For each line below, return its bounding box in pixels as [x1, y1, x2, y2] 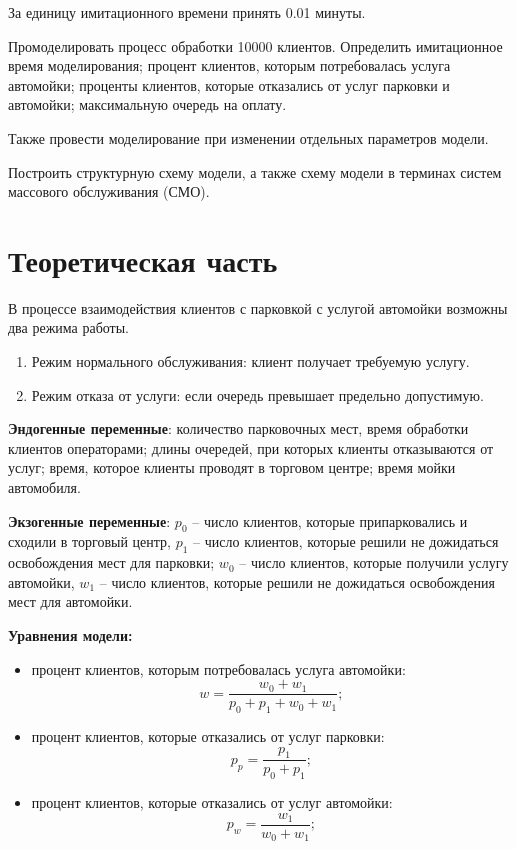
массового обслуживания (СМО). [8, 181, 210, 202]
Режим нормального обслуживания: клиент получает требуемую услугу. [31, 351, 470, 372]
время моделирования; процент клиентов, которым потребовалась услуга [8, 55, 451, 76]
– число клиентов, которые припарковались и [192, 510, 468, 531]
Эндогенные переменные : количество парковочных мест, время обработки [8, 418, 469, 439]
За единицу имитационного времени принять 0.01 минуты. [8, 2, 366, 22]
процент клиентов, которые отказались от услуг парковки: [31, 726, 385, 747]
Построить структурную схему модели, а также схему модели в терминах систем [8, 161, 502, 182]
